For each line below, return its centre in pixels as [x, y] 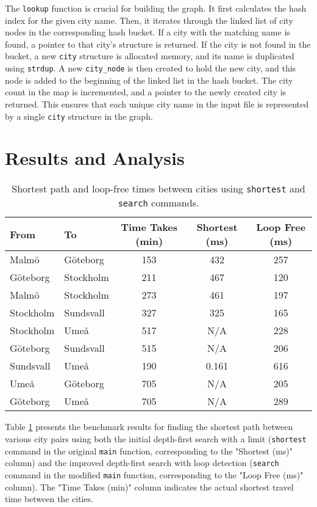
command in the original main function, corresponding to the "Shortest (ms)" [149, 450]
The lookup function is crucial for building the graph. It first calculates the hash [156, 8]
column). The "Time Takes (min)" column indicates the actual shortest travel [149, 487]
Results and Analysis [95, 158]
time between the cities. [49, 499]
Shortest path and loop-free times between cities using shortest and [158, 189]
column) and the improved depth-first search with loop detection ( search [142, 463]
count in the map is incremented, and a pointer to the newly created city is [146, 92]
